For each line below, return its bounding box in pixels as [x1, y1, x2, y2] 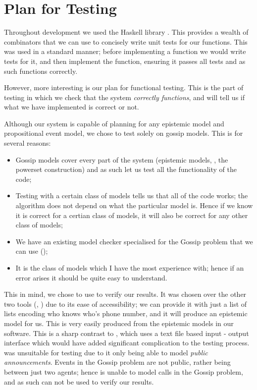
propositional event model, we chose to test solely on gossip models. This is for [4, 128, 243, 138]
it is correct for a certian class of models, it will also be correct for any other [15, 210, 248, 220]
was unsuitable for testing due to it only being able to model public [4, 347, 208, 357]
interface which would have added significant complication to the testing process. [4, 337, 250, 348]
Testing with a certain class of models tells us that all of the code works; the [15, 190, 248, 201]
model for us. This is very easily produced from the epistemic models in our [4, 318, 234, 328]
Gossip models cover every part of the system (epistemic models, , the [15, 154, 228, 165]
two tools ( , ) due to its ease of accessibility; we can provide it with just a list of [4, 298, 247, 309]
